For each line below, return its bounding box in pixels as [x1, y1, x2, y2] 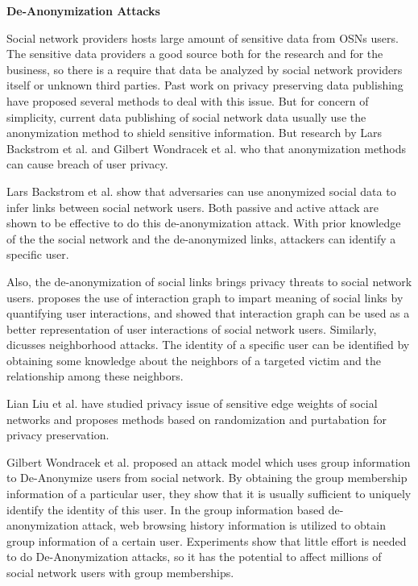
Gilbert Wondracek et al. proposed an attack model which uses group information [6, 453, 411, 470]
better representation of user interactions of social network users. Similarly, [6, 320, 377, 337]
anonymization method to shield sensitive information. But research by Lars [6, 124, 383, 141]
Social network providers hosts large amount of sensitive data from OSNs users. [6, 29, 399, 46]
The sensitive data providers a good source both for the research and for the [6, 45, 383, 62]
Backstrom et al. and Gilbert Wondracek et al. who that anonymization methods [6, 139, 407, 156]
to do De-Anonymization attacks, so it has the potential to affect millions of [6, 548, 382, 565]
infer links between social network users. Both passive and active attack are [6, 198, 379, 215]
